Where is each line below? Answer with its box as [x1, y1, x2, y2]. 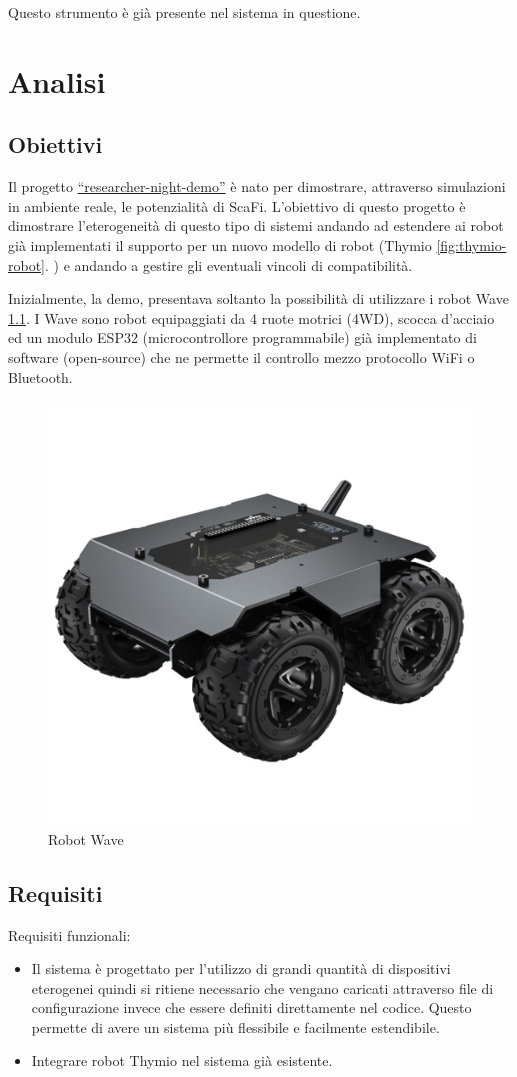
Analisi [8, 60, 106, 101]
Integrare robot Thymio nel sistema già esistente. [31, 1050, 333, 1071]
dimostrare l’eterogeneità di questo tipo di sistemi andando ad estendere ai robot [8, 215, 504, 236]
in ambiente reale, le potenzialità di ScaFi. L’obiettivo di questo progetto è [8, 195, 466, 216]
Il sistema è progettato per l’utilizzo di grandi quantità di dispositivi [31, 958, 451, 979]
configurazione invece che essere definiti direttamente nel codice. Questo [31, 997, 472, 1018]
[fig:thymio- [436, 234, 507, 255]
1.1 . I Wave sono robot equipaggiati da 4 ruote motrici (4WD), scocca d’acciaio [8, 307, 495, 328]
